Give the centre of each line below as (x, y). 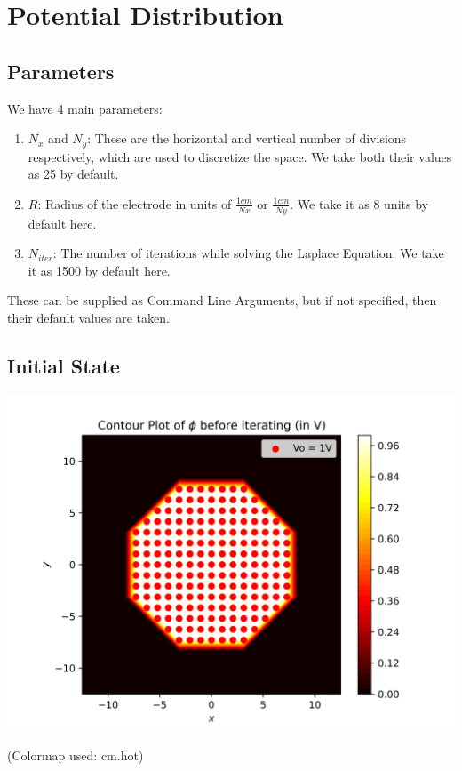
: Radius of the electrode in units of (135, 203)
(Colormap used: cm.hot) (76, 755)
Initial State (64, 365)
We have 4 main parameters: (85, 108)
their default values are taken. (88, 318)
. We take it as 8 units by (359, 203)
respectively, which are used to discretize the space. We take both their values (240, 156)
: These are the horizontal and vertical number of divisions (247, 138)
